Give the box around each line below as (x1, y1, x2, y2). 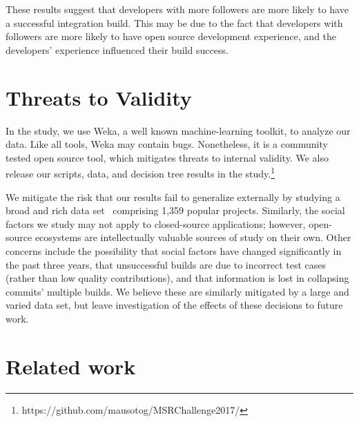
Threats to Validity (6, 83, 192, 111)
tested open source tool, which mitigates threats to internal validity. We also (6, 150, 329, 164)
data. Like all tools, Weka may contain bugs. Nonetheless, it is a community (6, 137, 328, 151)
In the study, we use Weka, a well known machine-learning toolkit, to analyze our (6, 123, 351, 137)
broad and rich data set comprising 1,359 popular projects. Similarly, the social (6, 203, 345, 218)
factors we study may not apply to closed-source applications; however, (6, 216, 306, 231)
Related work (6, 352, 136, 380)
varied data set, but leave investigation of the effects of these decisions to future (6, 298, 343, 312)
